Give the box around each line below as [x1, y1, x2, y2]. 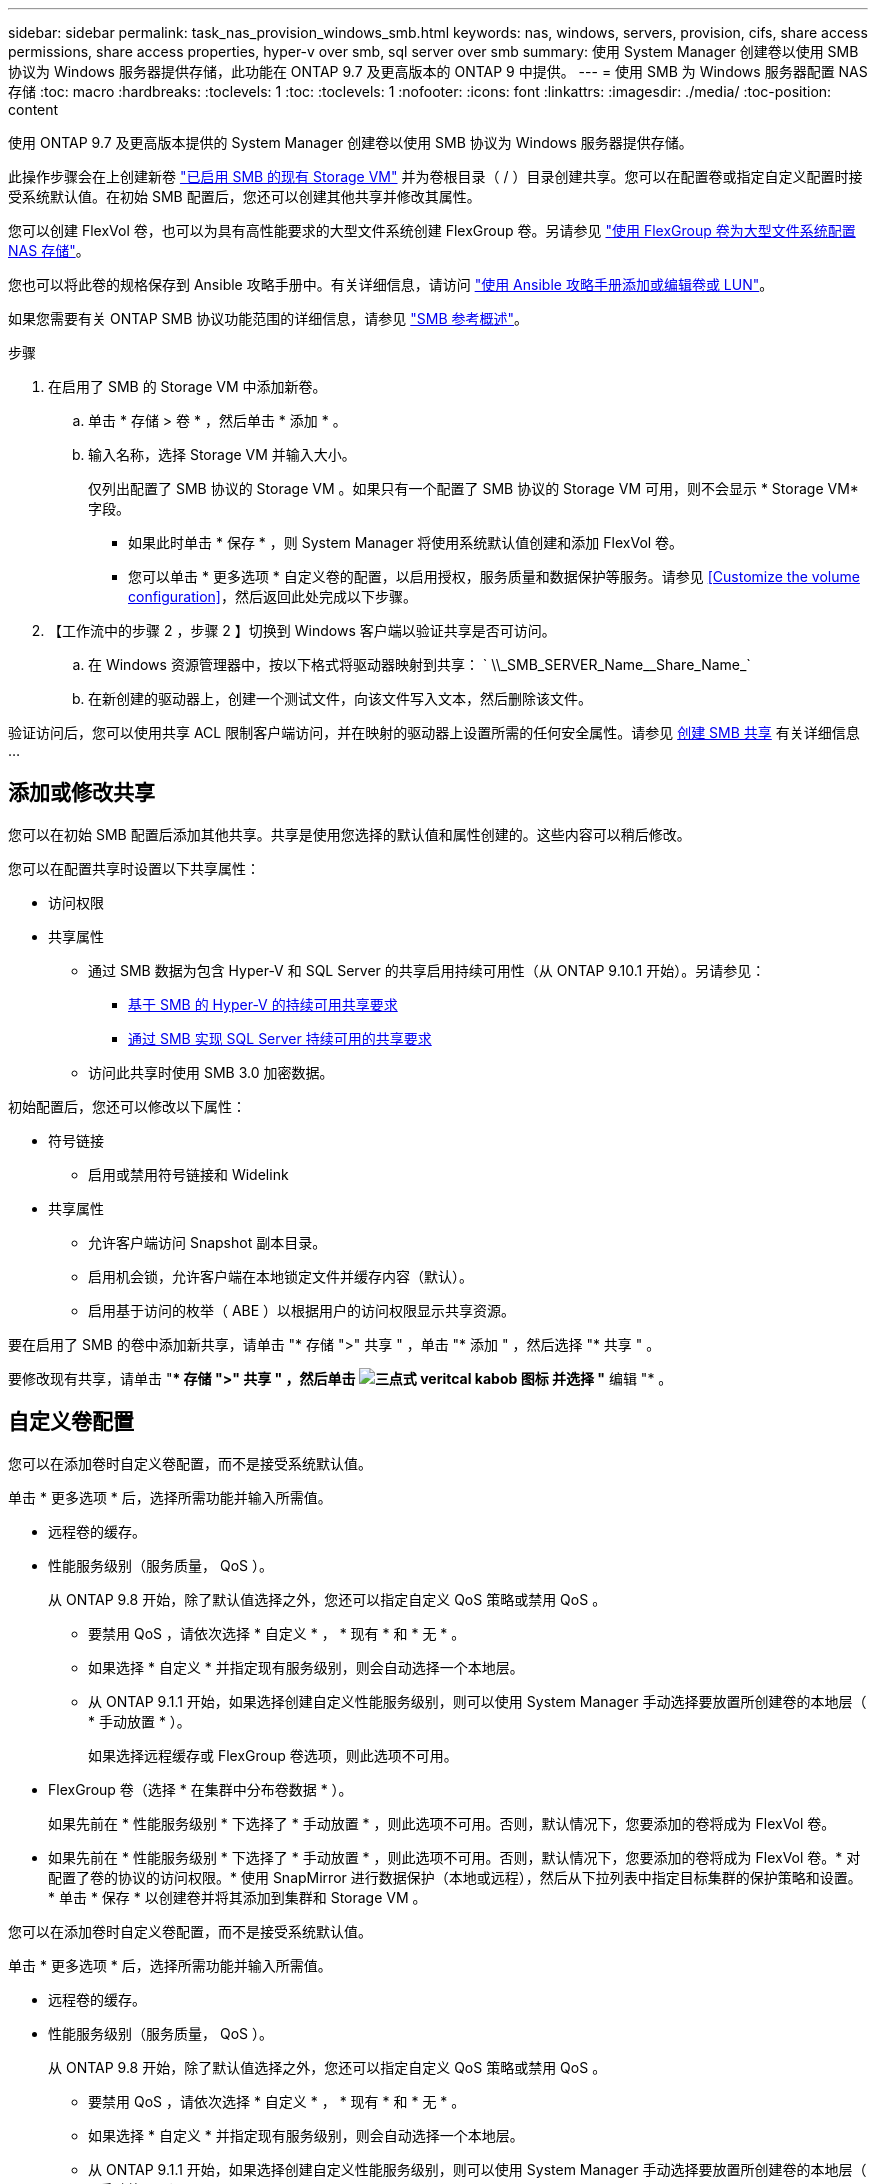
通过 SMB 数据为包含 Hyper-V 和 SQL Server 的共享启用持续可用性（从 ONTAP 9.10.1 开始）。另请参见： [88, 961, 766, 979]
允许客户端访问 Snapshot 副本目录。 [88, 1233, 327, 1251]
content [8, 101, 59, 118]
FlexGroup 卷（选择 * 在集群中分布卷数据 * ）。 [48, 1780, 353, 1798]
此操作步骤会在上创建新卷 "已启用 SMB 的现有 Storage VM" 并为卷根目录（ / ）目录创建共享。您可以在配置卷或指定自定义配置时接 [8, 168, 863, 185]
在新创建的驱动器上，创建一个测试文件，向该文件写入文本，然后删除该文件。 [88, 690, 592, 707]
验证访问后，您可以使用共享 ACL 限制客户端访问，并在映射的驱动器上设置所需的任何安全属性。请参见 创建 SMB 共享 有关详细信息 [8, 724, 860, 741]
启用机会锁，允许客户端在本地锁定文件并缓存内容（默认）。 [88, 1267, 473, 1285]
